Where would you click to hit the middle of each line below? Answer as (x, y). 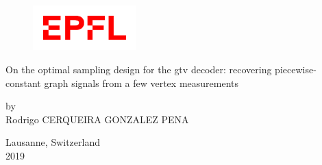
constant (23, 82)
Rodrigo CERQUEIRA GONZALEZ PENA (97, 119)
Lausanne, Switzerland (53, 142)
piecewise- (296, 69)
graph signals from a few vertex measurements (141, 82)
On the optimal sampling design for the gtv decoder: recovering (139, 69)
